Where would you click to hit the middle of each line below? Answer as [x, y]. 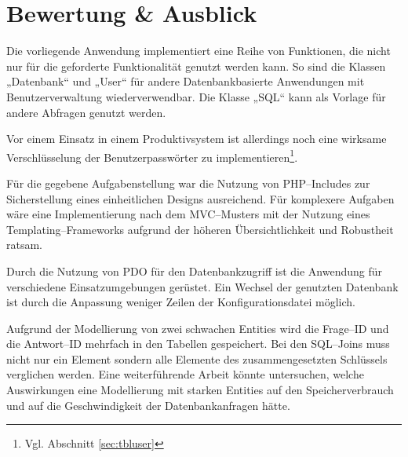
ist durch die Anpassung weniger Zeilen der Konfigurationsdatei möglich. [181, 302]
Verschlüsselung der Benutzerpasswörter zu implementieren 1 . [152, 155]
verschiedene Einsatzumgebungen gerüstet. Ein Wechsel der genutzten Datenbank [202, 286]
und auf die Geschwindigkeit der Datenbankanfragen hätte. [148, 405]
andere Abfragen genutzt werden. [86, 112]
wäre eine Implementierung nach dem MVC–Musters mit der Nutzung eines [188, 214]
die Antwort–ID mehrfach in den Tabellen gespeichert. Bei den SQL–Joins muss [198, 344]
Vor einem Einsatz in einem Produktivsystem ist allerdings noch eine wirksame [197, 139]
